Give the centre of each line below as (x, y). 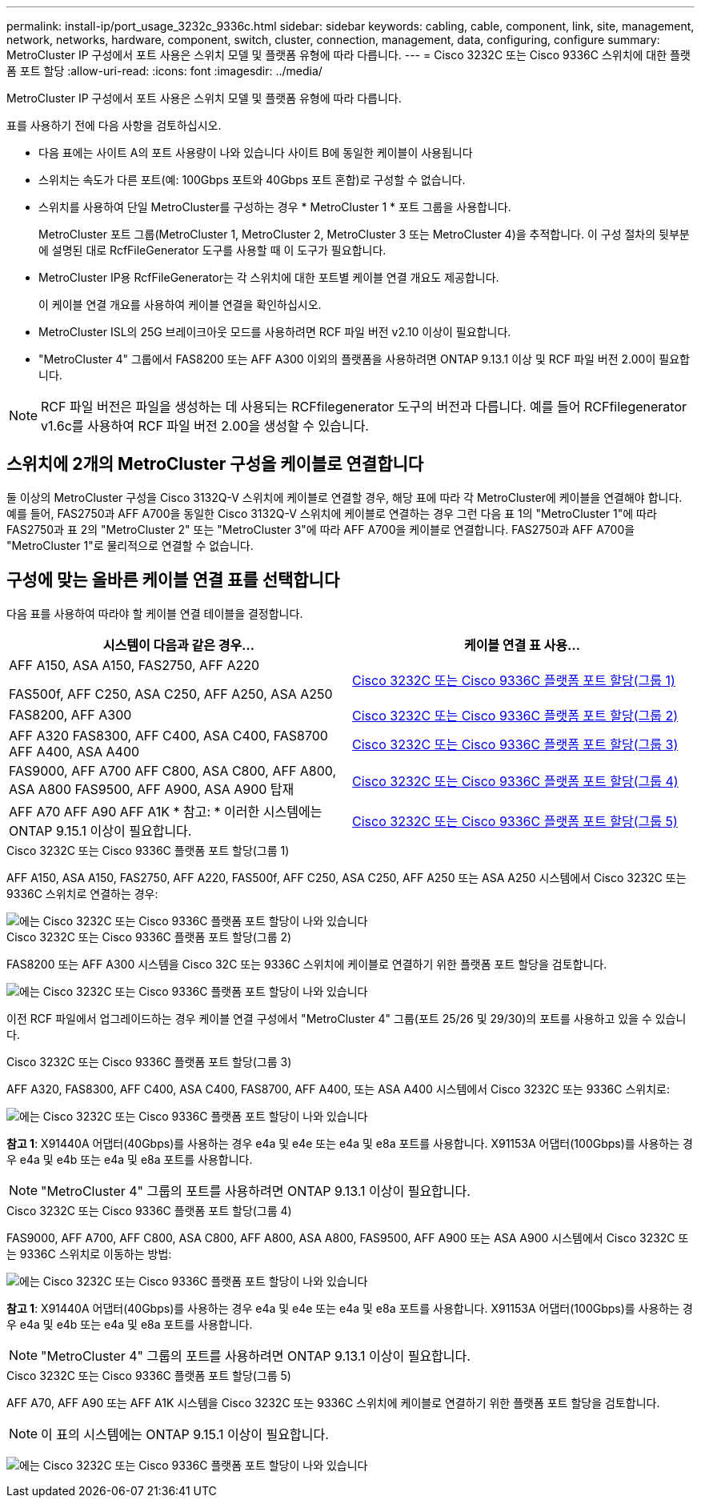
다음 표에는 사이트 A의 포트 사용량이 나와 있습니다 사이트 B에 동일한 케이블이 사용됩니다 (256, 152)
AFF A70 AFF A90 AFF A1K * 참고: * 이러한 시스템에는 (166, 811)
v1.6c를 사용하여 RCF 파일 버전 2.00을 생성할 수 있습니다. (205, 426)
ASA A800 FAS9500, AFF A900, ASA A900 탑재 (152, 789)
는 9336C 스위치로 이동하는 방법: (89, 1253)
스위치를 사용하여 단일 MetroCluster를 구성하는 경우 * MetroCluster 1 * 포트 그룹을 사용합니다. (275, 207)
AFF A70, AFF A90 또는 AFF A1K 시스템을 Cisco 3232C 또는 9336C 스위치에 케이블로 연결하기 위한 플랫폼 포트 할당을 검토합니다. (333, 1402)
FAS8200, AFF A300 (70, 714)
